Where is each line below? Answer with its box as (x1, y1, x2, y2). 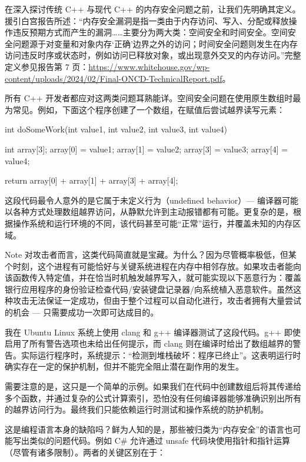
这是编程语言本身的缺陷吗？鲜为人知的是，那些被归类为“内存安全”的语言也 (5, 423, 293, 435)
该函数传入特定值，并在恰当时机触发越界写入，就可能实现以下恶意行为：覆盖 (5, 271, 301, 284)
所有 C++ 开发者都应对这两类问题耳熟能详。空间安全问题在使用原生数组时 (5, 92, 293, 104)
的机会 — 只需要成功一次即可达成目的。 (5, 306, 159, 318)
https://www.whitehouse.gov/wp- (88, 60, 210, 72)
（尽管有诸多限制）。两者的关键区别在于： (5, 446, 165, 458)
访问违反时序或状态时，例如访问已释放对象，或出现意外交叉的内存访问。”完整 (5, 49, 301, 61)
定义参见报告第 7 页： (5, 60, 89, 72)
